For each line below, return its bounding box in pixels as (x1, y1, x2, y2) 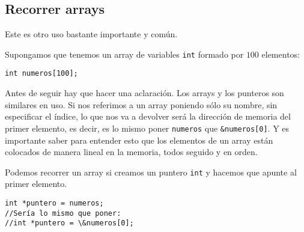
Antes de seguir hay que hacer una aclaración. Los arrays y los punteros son (5, 87, 284, 99)
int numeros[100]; (5, 69, 78, 78)
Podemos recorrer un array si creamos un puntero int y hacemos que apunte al (5, 165, 297, 178)
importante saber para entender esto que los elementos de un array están (5, 133, 273, 146)
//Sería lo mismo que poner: (5, 209, 121, 218)
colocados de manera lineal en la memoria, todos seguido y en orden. (5, 145, 258, 158)
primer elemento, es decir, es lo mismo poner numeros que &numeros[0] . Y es (5, 121, 290, 134)
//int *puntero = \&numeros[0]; (5, 219, 134, 228)
